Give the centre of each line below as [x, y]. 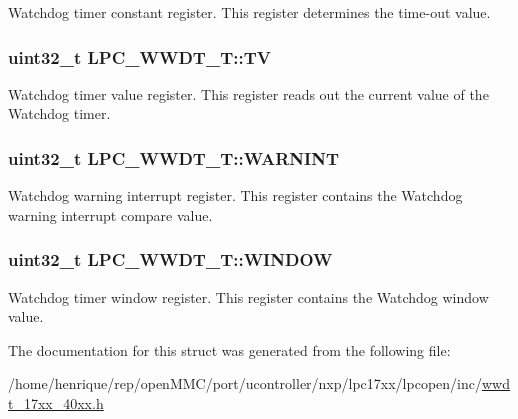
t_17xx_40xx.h [56, 403]
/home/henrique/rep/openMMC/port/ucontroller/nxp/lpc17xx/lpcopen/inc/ [245, 383]
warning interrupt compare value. [110, 214]
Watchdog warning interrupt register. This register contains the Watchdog [235, 195]
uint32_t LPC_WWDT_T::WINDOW [170, 259]
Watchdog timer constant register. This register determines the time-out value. [249, 12]
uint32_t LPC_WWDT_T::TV [139, 56]
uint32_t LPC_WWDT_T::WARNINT [174, 157]
